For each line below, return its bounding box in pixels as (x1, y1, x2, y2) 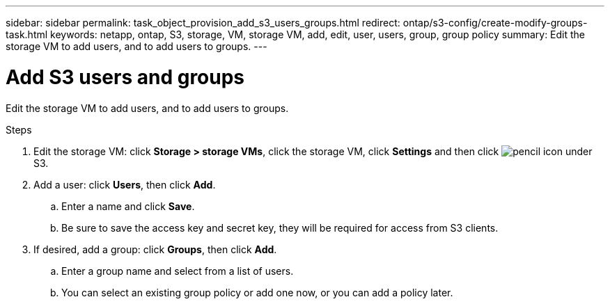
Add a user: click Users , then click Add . (33, 178, 216, 191)
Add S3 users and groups (6, 65, 245, 89)
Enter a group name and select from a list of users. (61, 264, 294, 277)
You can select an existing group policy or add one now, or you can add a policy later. (61, 286, 453, 298)
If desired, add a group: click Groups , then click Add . (33, 243, 277, 255)
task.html (6, 29, 48, 40)
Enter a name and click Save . (61, 200, 195, 212)
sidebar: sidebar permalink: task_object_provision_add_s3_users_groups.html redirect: (6, 17, 400, 29)
